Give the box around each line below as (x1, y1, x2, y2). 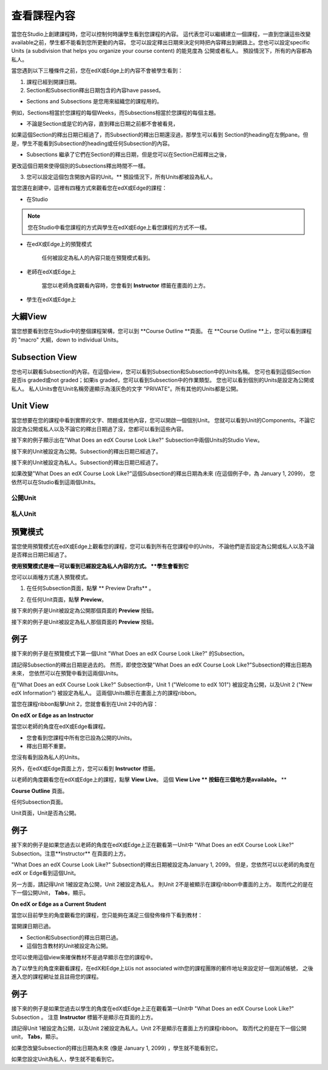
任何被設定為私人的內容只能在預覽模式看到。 (41, 254, 154, 261)
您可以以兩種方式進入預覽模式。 (11, 573, 91, 580)
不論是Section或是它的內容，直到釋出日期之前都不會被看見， (26, 120, 179, 128)
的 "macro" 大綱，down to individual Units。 (11, 336, 122, 343)
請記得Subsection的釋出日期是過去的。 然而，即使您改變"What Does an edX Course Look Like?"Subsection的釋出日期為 (11, 661, 312, 668)
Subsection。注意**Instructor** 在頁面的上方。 (11, 849, 129, 857)
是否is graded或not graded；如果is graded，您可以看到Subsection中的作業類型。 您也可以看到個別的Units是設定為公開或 (11, 377, 315, 384)
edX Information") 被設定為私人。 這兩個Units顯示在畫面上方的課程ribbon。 (11, 690, 200, 696)
